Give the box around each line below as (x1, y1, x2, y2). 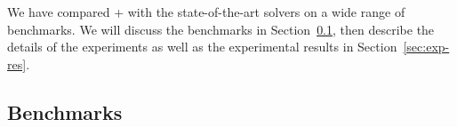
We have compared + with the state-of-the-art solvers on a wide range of (7, 3, 405, 20)
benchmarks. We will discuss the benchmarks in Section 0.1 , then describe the (7, 20, 435, 38)
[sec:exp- (403, 37, 450, 56)
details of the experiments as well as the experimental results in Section (7, 37, 397, 56)
